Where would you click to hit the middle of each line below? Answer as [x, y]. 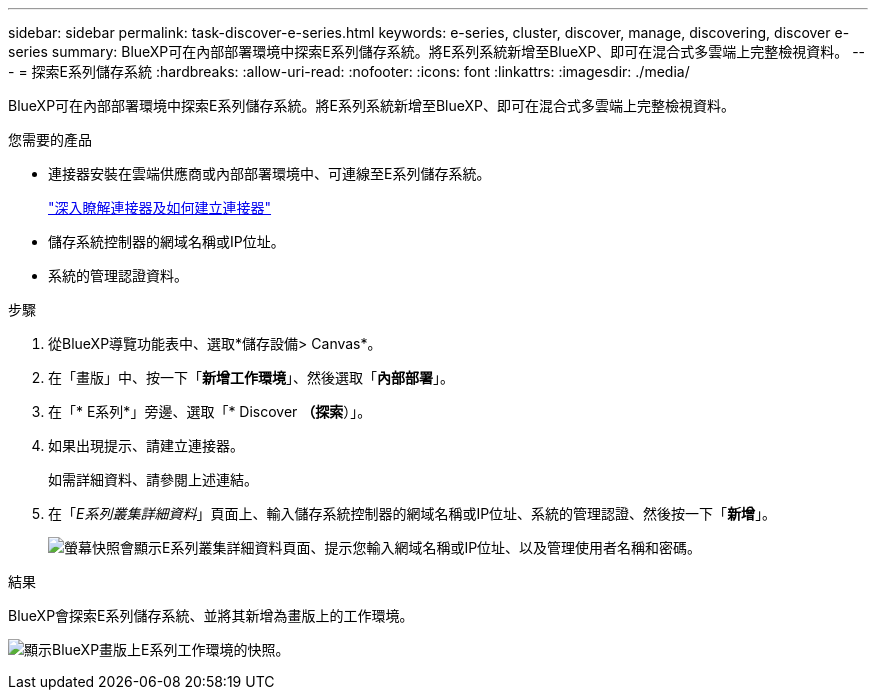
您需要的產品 [50, 139]
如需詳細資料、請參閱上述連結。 [153, 479]
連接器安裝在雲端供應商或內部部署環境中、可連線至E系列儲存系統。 [269, 173]
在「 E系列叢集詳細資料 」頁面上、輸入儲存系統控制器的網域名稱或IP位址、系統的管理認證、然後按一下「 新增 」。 [412, 513]
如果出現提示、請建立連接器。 [146, 445]
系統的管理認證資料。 [118, 275]
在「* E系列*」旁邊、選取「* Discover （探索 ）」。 [210, 411]
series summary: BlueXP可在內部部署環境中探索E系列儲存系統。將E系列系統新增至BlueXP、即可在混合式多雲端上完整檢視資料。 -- [437, 51]
